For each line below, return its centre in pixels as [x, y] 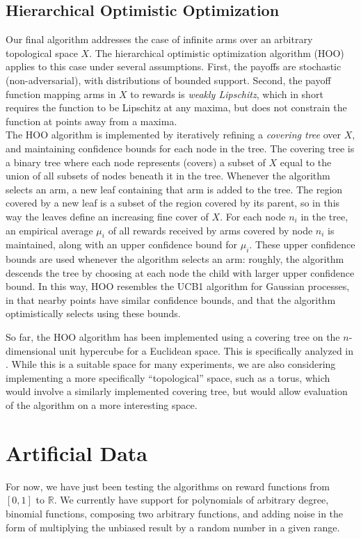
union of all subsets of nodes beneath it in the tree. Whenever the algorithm [168, 176]
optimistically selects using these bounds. [93, 313]
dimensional [31, 350]
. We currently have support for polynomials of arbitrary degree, [191, 500]
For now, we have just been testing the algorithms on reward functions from [168, 486]
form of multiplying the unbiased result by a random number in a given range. [173, 527]
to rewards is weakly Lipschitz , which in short [227, 94]
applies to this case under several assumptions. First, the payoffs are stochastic [174, 66]
